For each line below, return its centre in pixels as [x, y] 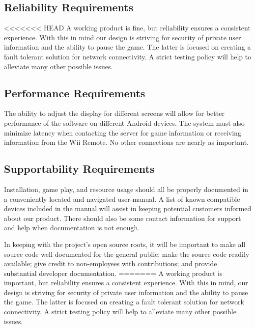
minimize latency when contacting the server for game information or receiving [123, 132]
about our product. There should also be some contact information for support [123, 218]
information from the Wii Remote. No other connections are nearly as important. [126, 142]
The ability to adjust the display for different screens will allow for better [114, 113]
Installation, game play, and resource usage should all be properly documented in [126, 189]
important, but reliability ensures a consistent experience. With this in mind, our [126, 283]
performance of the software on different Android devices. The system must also [124, 123]
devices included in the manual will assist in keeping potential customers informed [128, 208]
